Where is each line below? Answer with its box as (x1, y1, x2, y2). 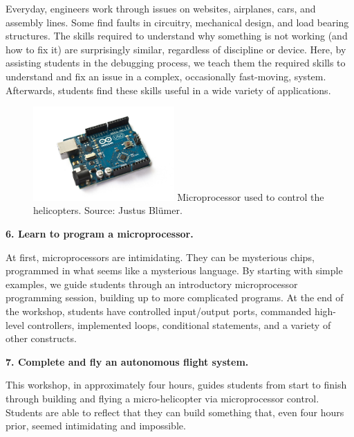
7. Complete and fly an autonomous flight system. (6, 354, 249, 368)
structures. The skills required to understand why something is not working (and (6, 28, 348, 43)
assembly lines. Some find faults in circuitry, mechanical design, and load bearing (6, 15, 349, 29)
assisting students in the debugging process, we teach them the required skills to (6, 55, 346, 70)
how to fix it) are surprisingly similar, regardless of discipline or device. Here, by (6, 42, 346, 56)
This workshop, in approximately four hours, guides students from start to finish (6, 377, 347, 392)
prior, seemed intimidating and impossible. (6, 418, 186, 433)
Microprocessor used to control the (177, 189, 324, 204)
